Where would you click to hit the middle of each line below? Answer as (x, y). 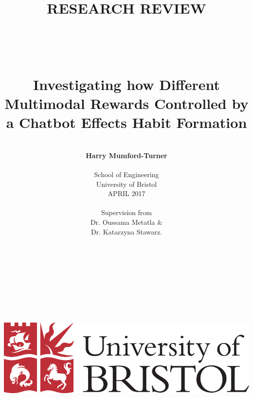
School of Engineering (126, 174)
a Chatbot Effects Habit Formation (126, 122)
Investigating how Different (126, 84)
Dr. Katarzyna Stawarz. (126, 231)
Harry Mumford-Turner (126, 155)
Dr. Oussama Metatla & (126, 222)
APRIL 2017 (126, 193)
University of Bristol (126, 184)
